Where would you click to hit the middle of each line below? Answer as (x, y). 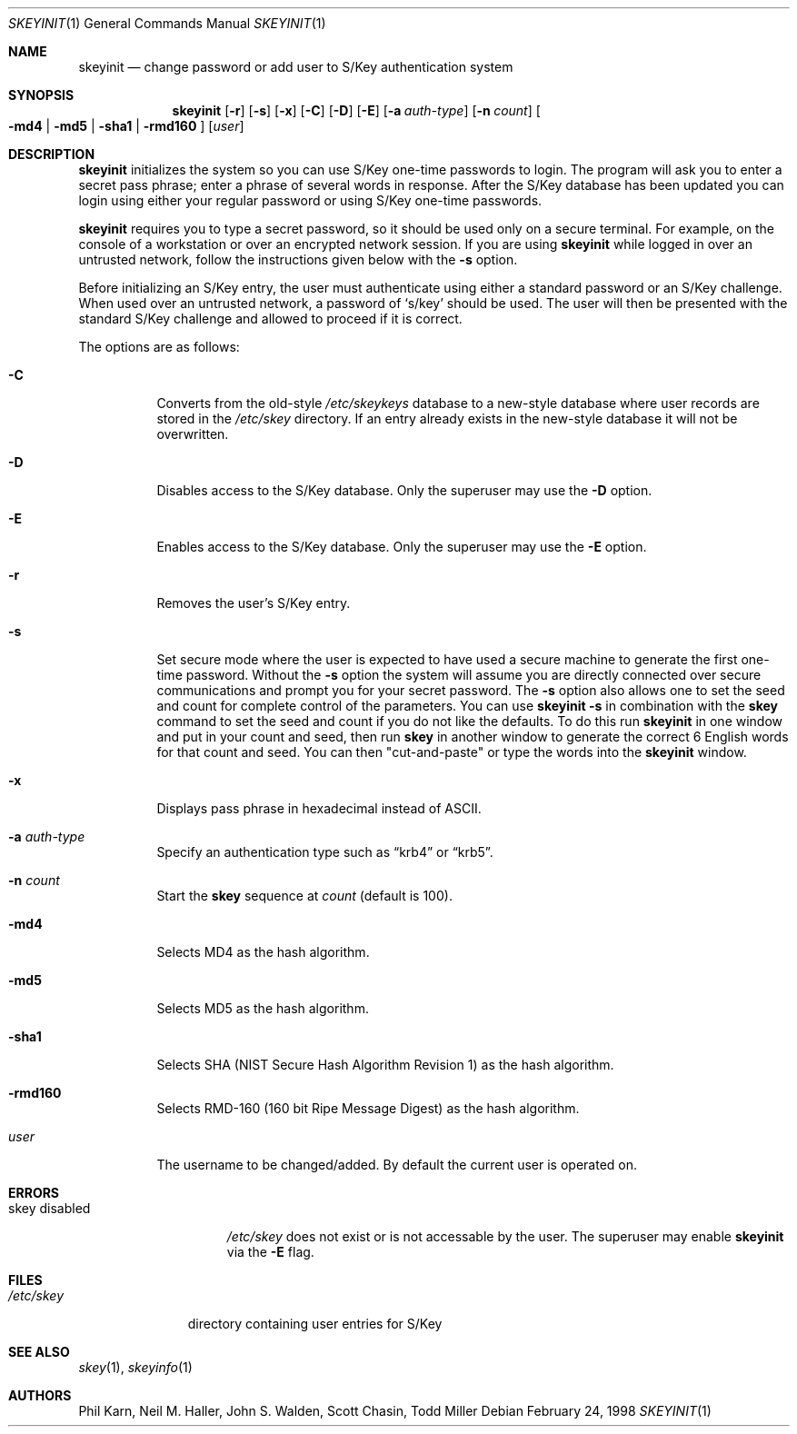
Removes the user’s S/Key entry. (254, 603)
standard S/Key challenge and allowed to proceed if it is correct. (270, 319)
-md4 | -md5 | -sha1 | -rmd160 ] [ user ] (126, 126)
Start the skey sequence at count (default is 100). (304, 896)
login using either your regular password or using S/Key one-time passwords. (310, 200)
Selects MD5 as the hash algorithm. (263, 1008)
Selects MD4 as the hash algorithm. (263, 952)
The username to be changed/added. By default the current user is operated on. (397, 1165)
